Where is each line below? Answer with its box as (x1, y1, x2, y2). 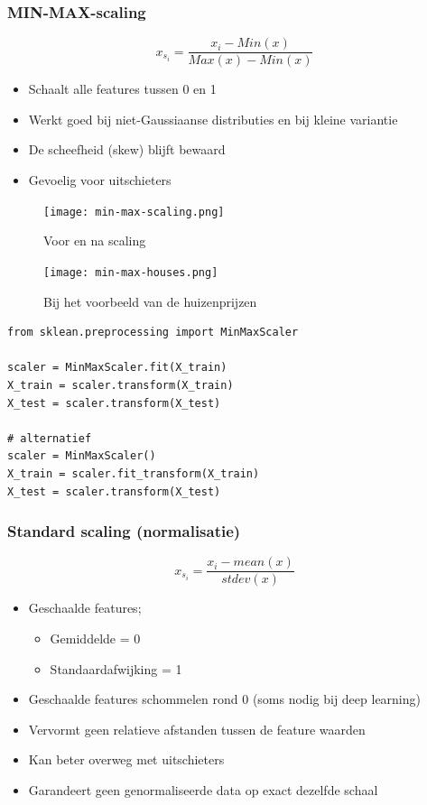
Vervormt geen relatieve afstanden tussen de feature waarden (28, 719, 366, 738)
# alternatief (7, 431, 92, 445)
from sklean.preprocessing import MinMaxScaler (7, 326, 299, 339)
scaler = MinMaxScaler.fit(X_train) (7, 361, 227, 375)
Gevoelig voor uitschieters (28, 171, 172, 190)
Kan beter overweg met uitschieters (28, 750, 225, 769)
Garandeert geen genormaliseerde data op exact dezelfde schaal (28, 780, 378, 799)
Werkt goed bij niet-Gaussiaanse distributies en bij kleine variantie (28, 109, 398, 128)
